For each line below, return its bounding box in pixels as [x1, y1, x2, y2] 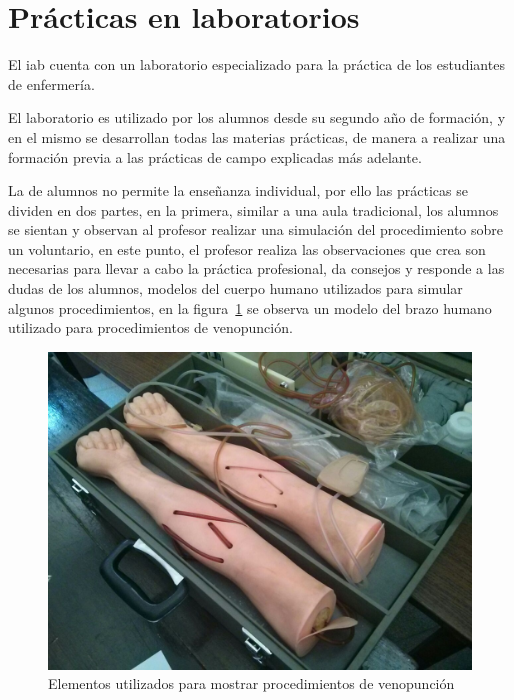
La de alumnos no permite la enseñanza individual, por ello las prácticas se [8, 180, 468, 201]
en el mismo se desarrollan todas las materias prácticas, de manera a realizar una [8, 126, 506, 147]
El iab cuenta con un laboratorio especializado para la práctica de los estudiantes [8, 54, 505, 75]
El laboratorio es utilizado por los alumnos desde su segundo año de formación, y [8, 107, 506, 128]
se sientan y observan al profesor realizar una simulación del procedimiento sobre [8, 219, 503, 240]
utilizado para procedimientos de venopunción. [8, 317, 293, 338]
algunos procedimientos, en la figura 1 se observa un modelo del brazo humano [8, 297, 492, 318]
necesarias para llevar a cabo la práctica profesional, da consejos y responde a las [8, 258, 505, 279]
